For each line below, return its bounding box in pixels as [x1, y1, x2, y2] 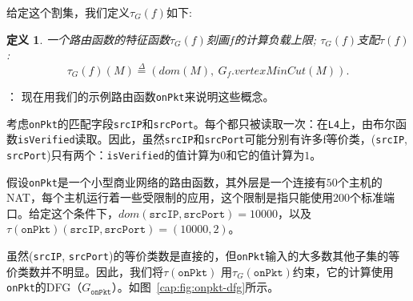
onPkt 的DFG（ [6, 279, 82, 295]
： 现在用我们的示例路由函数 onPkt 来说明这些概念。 [6, 88, 275, 104]
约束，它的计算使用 [292, 263, 394, 279]
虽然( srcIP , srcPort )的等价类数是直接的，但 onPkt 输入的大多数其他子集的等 [6, 247, 400, 264]
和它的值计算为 [226, 146, 305, 163]
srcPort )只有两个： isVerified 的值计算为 [6, 146, 221, 163]
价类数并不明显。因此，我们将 [6, 263, 163, 279]
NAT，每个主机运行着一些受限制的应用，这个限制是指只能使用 [6, 189, 333, 206]
